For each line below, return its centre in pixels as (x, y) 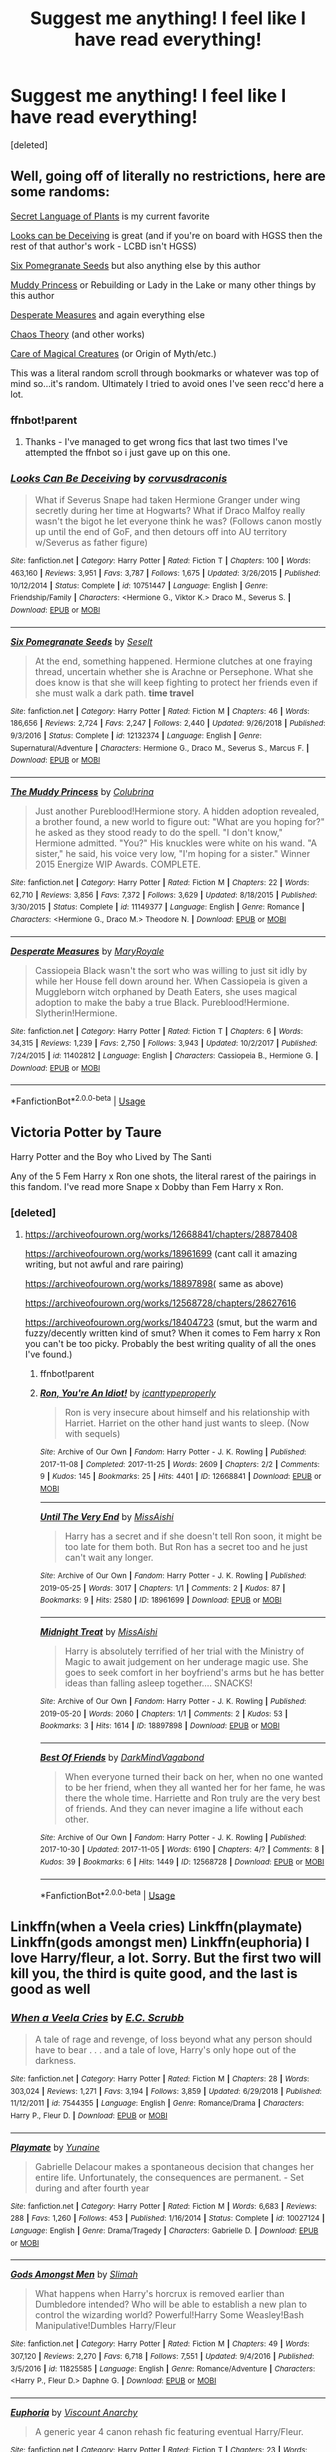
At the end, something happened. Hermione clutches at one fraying (173, 661)
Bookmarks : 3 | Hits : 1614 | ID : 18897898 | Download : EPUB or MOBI (159, 1726)
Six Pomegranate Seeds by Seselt (81, 641)
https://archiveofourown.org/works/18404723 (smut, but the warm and (171, 1322)
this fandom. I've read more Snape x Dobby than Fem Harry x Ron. (147, 1186)
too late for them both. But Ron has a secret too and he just (186, 1546)
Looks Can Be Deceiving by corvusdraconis (119, 478)
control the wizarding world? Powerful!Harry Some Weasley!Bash (169, 2315)
